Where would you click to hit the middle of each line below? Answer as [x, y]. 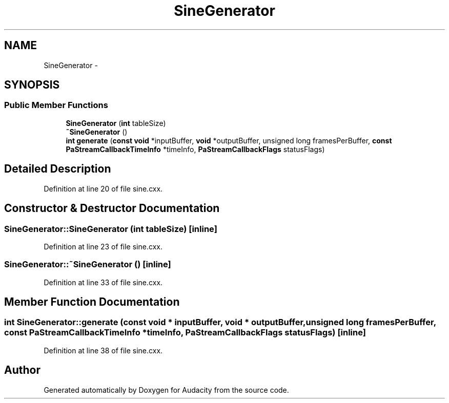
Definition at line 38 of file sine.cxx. [103, 350]
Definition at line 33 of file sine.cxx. [103, 282]
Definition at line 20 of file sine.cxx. [103, 188]
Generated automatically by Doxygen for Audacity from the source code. [166, 390]
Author [22, 370]
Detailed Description [58, 169]
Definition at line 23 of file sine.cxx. [103, 246]
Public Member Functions [56, 105]
